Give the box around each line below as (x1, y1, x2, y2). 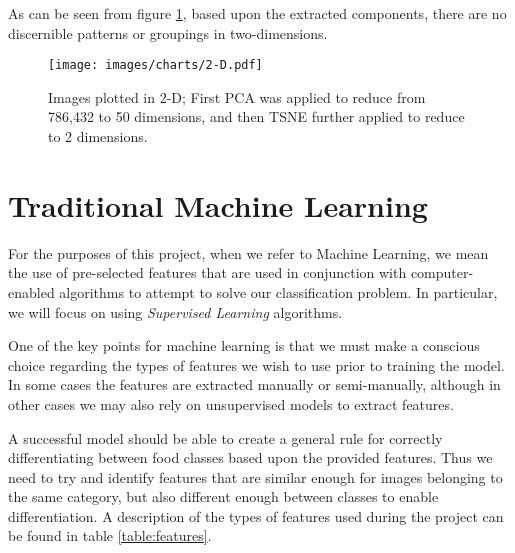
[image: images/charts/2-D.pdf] (48, 58, 263, 73)
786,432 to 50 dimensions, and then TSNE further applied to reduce (48, 106, 465, 127)
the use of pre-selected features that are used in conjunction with (8, 262, 407, 283)
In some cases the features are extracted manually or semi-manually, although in (8, 374, 501, 395)
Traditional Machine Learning (8, 184, 428, 225)
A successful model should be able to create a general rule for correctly (8, 427, 443, 448)
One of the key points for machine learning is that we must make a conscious (8, 335, 480, 356)
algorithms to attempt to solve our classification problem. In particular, (59, 281, 498, 302)
